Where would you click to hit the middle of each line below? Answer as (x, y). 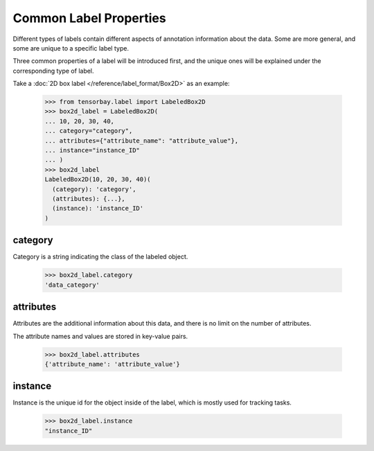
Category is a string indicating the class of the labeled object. (100, 257)
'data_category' (72, 285)
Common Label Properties (89, 18)
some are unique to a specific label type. (71, 48)
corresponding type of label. (53, 71)
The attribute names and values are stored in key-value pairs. (100, 336)
